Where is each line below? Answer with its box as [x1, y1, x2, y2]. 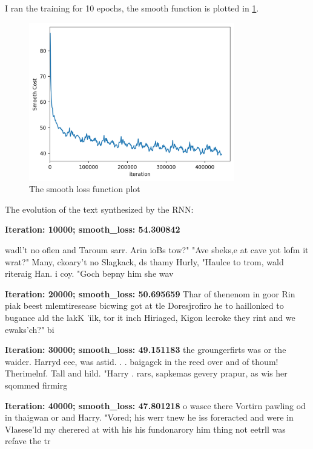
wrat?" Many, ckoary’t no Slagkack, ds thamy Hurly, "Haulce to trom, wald [5, 255, 284, 268]
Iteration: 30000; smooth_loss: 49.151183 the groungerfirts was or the [5, 343, 286, 356]
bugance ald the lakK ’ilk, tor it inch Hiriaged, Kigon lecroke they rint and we [5, 311, 295, 323]
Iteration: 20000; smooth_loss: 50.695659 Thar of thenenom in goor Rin [5, 287, 295, 300]
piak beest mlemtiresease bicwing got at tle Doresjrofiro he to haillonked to [5, 299, 284, 312]
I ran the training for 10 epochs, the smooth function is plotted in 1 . [5, 2, 259, 14]
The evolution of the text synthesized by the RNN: [5, 202, 194, 215]
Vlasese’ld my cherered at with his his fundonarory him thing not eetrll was [5, 422, 286, 435]
